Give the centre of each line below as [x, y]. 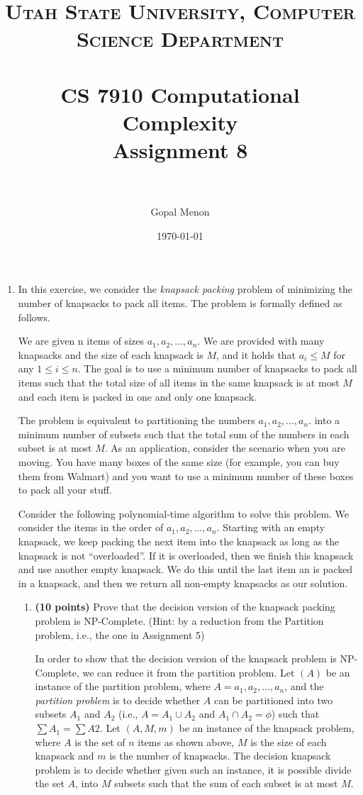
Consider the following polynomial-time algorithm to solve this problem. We [184, 513]
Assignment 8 [180, 150]
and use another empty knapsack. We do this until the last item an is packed [185, 569]
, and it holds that [256, 354]
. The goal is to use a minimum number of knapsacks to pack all [217, 368]
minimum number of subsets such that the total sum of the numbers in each [184, 434]
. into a [324, 420]
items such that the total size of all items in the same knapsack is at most [179, 382]
